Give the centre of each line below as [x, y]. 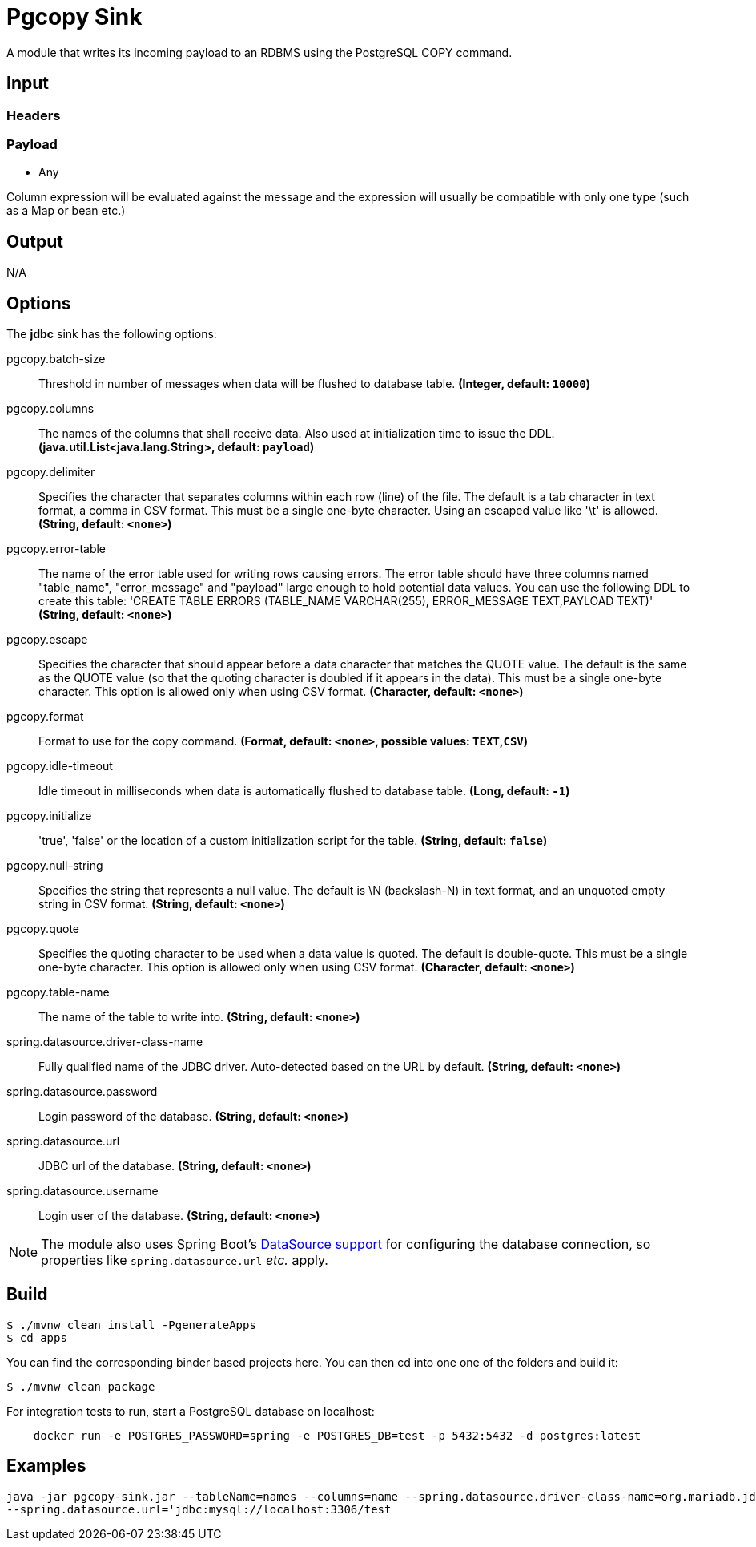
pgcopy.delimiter [51, 472]
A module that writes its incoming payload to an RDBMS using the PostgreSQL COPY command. [259, 52]
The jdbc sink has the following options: [112, 334]
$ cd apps [37, 1337]
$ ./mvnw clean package [81, 1386]
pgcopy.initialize [49, 816]
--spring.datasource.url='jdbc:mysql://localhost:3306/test [199, 1509]
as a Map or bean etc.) [66, 211]
